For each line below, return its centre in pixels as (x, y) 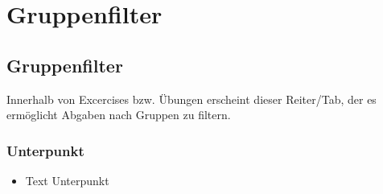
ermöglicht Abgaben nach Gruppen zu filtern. (119, 115)
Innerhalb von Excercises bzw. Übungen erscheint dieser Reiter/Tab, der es (191, 99)
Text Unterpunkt (67, 180)
